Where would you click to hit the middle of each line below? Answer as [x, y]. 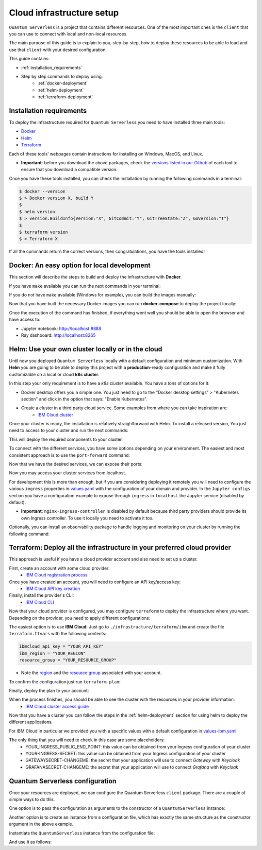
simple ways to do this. [32, 799]
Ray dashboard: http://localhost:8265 [58, 335]
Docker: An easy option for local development [80, 266]
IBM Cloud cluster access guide [57, 706]
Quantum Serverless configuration [63, 781]
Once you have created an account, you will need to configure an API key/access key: [95, 582]
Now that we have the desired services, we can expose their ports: [76, 464]
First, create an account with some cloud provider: [59, 568]
